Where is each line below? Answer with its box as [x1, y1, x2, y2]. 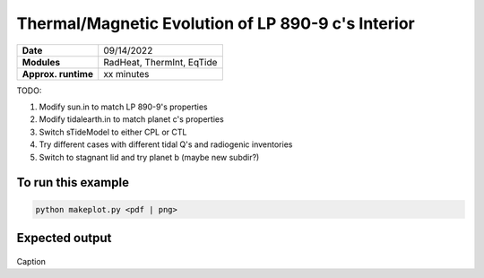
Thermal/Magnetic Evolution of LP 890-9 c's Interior [16, 13, 416, 33]
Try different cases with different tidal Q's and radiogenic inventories [39, 139, 293, 150]
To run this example [16, 175, 130, 190]
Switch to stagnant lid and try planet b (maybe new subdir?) [39, 152, 260, 162]
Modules [22, 56, 61, 68]
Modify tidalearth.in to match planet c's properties [39, 114, 224, 125]
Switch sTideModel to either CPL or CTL [39, 126, 187, 137]
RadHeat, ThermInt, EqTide [103, 56, 218, 68]
